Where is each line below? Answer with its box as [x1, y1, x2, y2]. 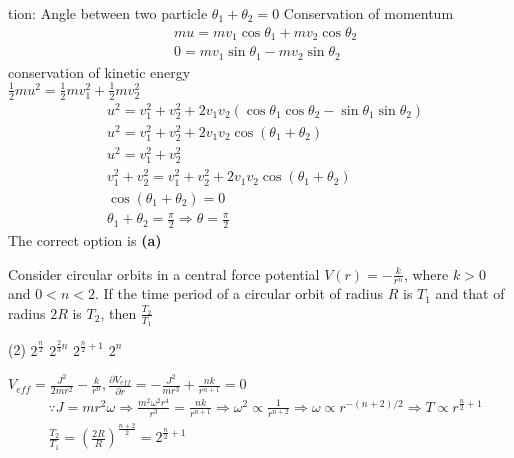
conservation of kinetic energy [8, 61, 191, 82]
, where [403, 263, 449, 284]
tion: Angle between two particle [8, 3, 208, 23]
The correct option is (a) [8, 229, 162, 250]
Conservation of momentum [283, 3, 454, 23]
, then [100, 302, 137, 323]
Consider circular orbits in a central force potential [8, 263, 320, 284]
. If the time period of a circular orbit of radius [94, 283, 384, 304]
